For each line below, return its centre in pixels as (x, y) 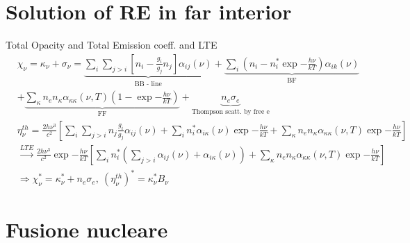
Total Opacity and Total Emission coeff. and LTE (112, 45)
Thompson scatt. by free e (230, 111)
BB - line (148, 84)
